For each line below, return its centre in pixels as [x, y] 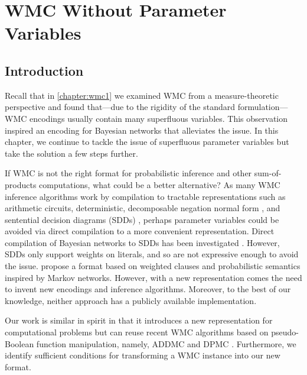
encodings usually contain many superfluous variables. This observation [159, 118]
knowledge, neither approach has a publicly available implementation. [131, 300]
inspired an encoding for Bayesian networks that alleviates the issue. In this [142, 130]
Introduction [44, 70]
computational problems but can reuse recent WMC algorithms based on [137, 332]
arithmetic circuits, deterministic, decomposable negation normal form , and [143, 208]
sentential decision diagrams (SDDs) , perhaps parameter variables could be [142, 219]
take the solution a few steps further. [71, 153]
